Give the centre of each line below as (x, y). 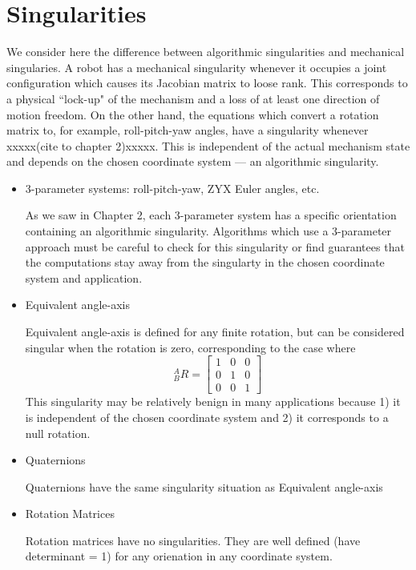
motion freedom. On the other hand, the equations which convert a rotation (193, 114)
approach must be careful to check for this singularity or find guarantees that (215, 246)
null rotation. (58, 433)
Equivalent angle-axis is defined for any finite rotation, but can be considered (215, 332)
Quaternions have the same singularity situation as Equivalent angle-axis (204, 486)
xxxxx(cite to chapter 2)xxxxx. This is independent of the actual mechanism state (208, 145)
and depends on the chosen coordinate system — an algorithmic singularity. (193, 161)
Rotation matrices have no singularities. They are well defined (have (193, 540)
